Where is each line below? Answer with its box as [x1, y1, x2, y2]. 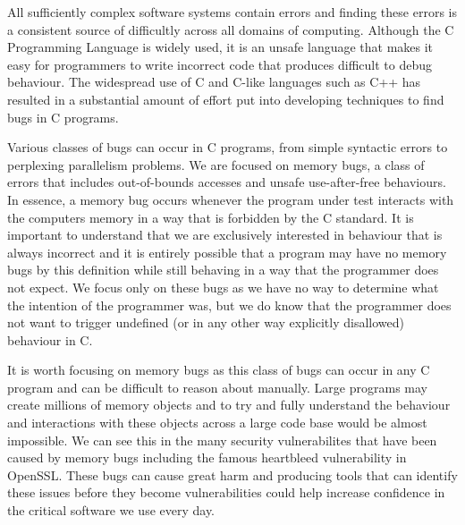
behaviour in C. [7, 330, 93, 349]
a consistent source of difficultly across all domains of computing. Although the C [7, 20, 454, 38]
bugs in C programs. [7, 107, 119, 126]
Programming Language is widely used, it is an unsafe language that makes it [7, 38, 434, 56]
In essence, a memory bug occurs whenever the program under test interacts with [7, 190, 454, 208]
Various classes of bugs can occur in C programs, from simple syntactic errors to [7, 138, 448, 157]
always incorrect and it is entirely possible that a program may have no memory [7, 242, 447, 261]
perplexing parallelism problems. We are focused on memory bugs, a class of [7, 155, 425, 174]
